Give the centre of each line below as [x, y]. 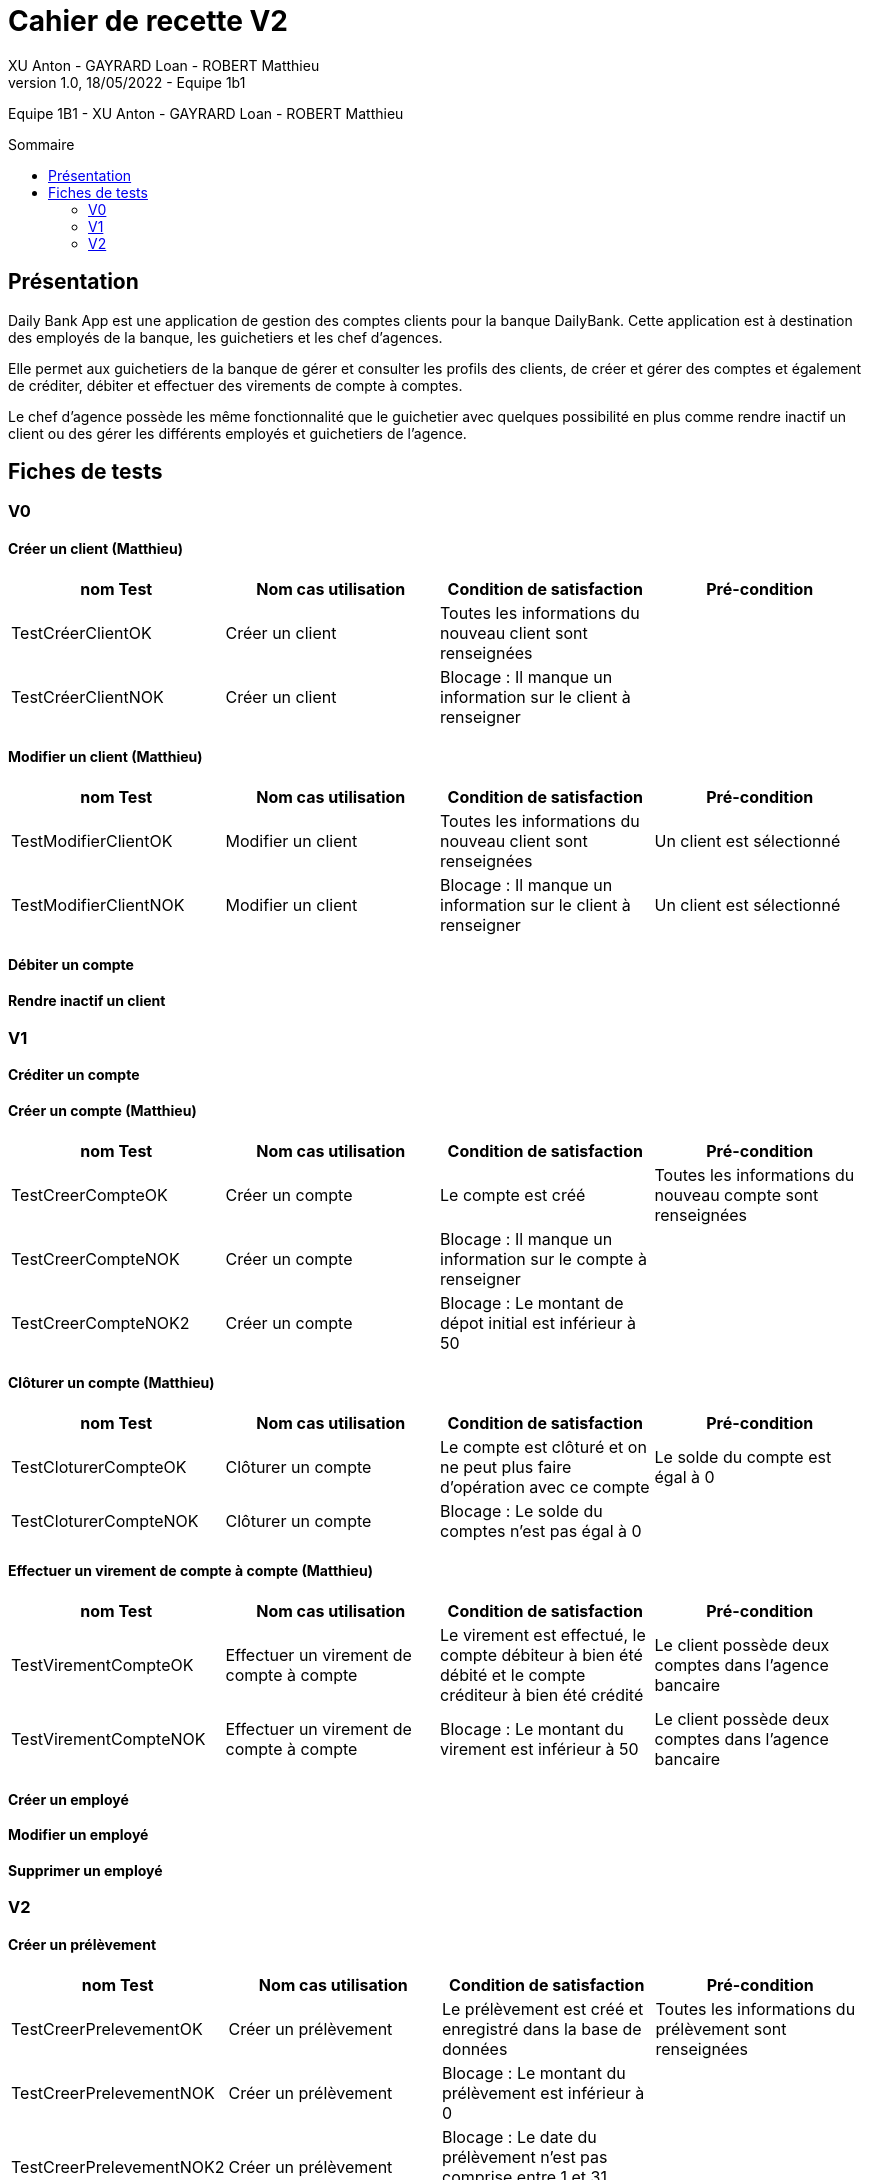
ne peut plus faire [506, 1466]
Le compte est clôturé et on [543, 1446]
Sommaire [41, 144]
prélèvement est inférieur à [543, 2092]
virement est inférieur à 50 [539, 1748]
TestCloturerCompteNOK [105, 1520]
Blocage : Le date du [519, 2136]
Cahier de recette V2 [148, 21]
